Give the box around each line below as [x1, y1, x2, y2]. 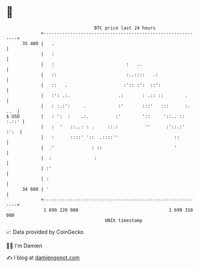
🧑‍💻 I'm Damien [6, 242, 43, 249]
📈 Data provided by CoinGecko [6, 228, 84, 235]
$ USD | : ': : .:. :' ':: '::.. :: [6, 113, 185, 120]
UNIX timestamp [104, 217, 143, 224]
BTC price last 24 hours [94, 25, 156, 31]
